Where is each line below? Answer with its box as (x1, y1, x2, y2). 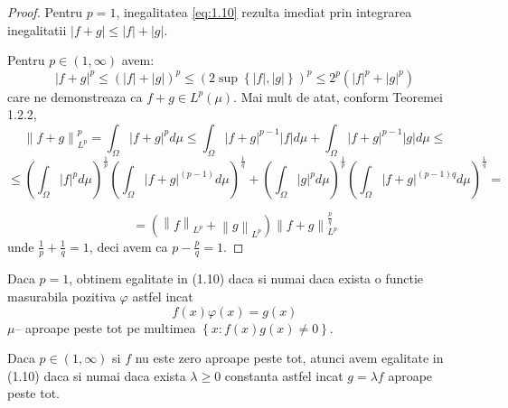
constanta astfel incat (224, 366, 343, 385)
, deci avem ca (89, 236, 168, 255)
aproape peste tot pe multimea (25, 318, 196, 337)
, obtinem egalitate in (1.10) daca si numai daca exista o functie (69, 269, 424, 288)
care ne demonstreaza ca (7, 87, 143, 106)
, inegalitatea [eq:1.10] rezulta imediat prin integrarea (116, 3, 412, 21)
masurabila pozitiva (7, 286, 116, 305)
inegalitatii (7, 20, 67, 39)
